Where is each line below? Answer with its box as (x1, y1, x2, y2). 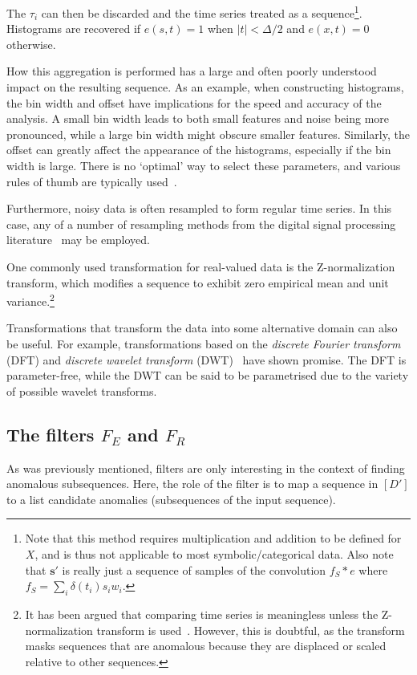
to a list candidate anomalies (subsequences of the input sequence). (6, 490, 336, 507)
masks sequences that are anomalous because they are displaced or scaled (25, 637, 387, 654)
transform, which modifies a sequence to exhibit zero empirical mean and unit (6, 274, 389, 291)
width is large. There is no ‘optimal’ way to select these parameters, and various (6, 157, 401, 173)
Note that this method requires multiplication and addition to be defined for (25, 530, 402, 547)
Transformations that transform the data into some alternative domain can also (6, 319, 398, 336)
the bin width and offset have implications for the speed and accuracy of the (6, 94, 382, 111)
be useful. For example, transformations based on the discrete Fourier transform (6, 335, 401, 352)
